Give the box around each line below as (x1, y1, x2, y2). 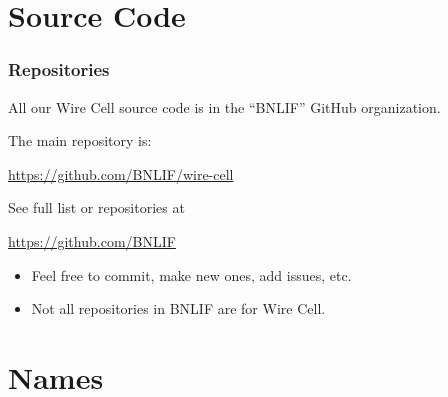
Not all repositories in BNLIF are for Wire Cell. (31, 298, 326, 319)
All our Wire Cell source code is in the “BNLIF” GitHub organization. (8, 96, 441, 117)
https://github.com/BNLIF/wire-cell (8, 163, 234, 184)
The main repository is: (8, 130, 152, 151)
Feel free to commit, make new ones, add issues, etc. (31, 264, 352, 285)
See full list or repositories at (8, 197, 185, 218)
